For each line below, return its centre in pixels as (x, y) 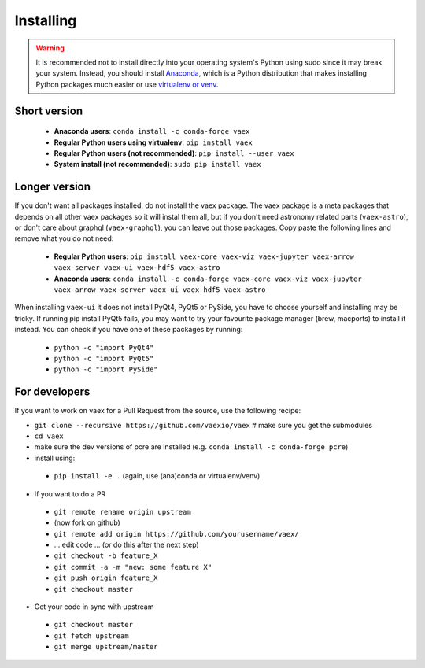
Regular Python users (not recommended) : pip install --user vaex (174, 153)
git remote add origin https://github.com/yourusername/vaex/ (176, 534)
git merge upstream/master (106, 647)
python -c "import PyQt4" (104, 347)
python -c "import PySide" (106, 369)
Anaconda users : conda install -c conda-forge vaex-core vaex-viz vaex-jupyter (208, 279)
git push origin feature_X (106, 578)
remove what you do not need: (64, 238)
